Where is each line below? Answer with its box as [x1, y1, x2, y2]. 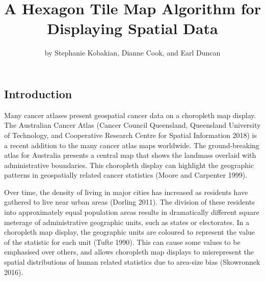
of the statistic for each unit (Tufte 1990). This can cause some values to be [4, 236, 241, 247]
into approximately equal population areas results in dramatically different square [4, 207, 259, 217]
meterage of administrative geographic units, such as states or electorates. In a [4, 216, 249, 227]
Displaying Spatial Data [47, 18, 218, 39]
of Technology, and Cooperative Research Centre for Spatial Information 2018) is [4, 129, 257, 140]
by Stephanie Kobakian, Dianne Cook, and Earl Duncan [44, 47, 221, 58]
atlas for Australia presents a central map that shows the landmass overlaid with [4, 150, 256, 160]
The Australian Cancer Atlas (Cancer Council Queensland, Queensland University [4, 120, 261, 130]
